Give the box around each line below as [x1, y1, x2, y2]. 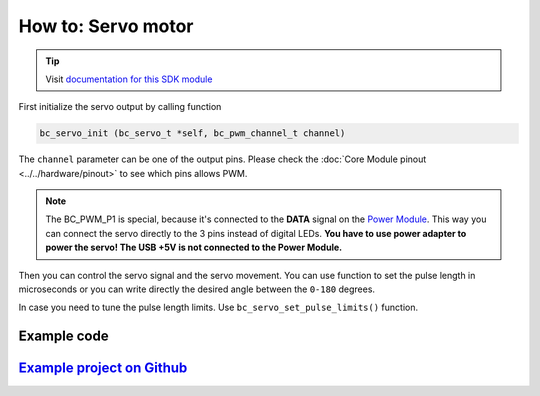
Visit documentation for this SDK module [45, 73, 213, 85]
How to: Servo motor [18, 15, 194, 37]
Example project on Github [18, 360, 188, 377]
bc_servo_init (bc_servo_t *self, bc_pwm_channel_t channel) [39, 128, 346, 139]
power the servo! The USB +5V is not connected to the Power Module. [45, 241, 343, 254]
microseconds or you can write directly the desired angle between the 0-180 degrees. [18, 283, 375, 295]
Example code [18, 328, 109, 345]
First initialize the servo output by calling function [18, 101, 222, 113]
